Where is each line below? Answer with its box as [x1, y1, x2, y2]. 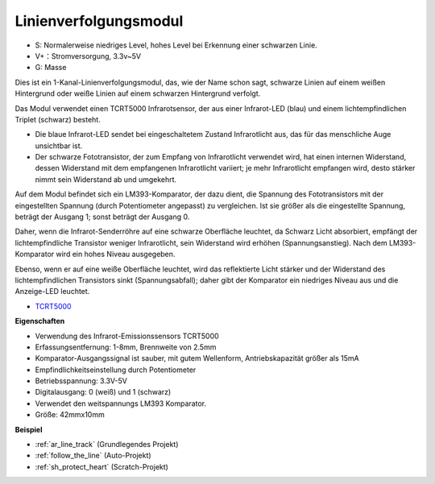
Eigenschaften [14, 316, 65, 326]
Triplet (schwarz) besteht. [14, 114, 101, 124]
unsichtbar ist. [35, 141, 83, 151]
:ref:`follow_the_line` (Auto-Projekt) [35, 451, 152, 461]
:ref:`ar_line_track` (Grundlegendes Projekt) [35, 440, 179, 449]
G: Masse [35, 63, 67, 72]
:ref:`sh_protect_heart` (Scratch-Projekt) [35, 461, 169, 471]
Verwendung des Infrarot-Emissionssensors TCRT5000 [35, 331, 219, 341]
